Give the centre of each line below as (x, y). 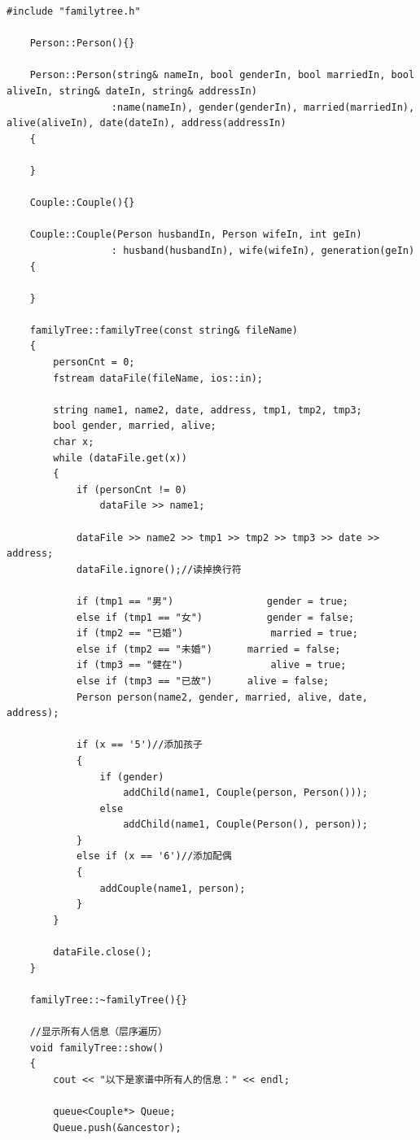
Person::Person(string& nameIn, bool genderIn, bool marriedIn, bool (222, 75)
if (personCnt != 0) (131, 489)
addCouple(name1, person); (173, 888)
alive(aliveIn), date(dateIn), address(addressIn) (147, 123)
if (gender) (132, 777)
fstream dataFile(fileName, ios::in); (158, 378)
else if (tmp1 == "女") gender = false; (215, 617)
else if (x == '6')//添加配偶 (154, 856)
